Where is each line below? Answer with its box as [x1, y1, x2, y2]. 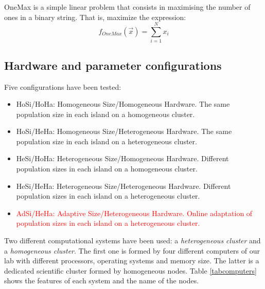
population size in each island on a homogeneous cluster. [16, 108, 195, 119]
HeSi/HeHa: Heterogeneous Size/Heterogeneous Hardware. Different [16, 180, 231, 191]
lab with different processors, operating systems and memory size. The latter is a [4, 255, 259, 266]
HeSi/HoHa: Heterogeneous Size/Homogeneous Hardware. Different [16, 153, 229, 164]
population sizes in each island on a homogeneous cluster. [16, 163, 198, 174]
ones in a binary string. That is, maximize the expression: [4, 11, 186, 22]
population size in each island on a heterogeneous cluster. [16, 136, 197, 146]
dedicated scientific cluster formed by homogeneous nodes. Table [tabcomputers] [4, 265, 257, 276]
